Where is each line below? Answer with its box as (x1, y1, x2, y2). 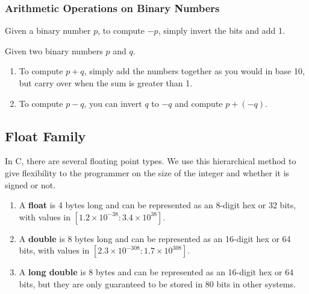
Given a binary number (5, 24, 91, 37)
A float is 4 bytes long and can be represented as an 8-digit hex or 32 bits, (19, 199, 296, 211)
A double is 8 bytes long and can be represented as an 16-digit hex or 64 (19, 232, 291, 244)
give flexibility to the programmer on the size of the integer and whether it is (5, 166, 290, 179)
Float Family (5, 126, 86, 145)
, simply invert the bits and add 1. (158, 24, 285, 37)
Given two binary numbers (5, 44, 103, 57)
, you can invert (84, 97, 142, 109)
